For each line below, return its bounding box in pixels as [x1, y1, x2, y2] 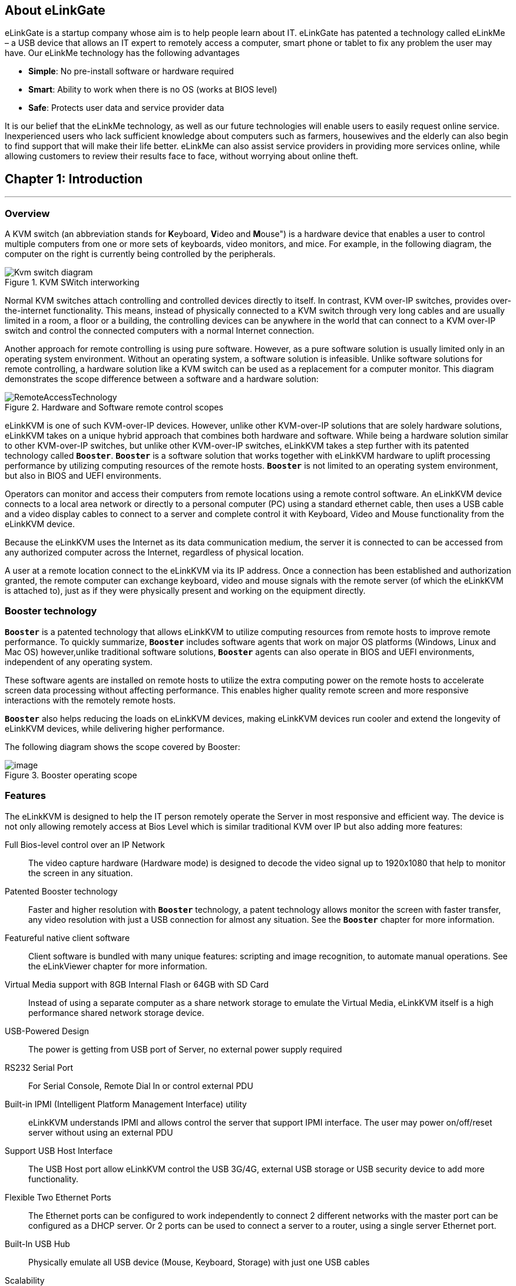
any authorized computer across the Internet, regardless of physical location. [5, 547, 304, 558]
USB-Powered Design [5, 1025, 89, 1036]
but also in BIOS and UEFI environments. [5, 471, 161, 481]
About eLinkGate [5, 3, 105, 18]
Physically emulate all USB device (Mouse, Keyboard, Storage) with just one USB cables [28, 1257, 370, 1267]
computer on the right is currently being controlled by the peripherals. [5, 249, 276, 259]
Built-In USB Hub [5, 1238, 70, 1249]
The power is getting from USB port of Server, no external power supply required [28, 1044, 342, 1054]
